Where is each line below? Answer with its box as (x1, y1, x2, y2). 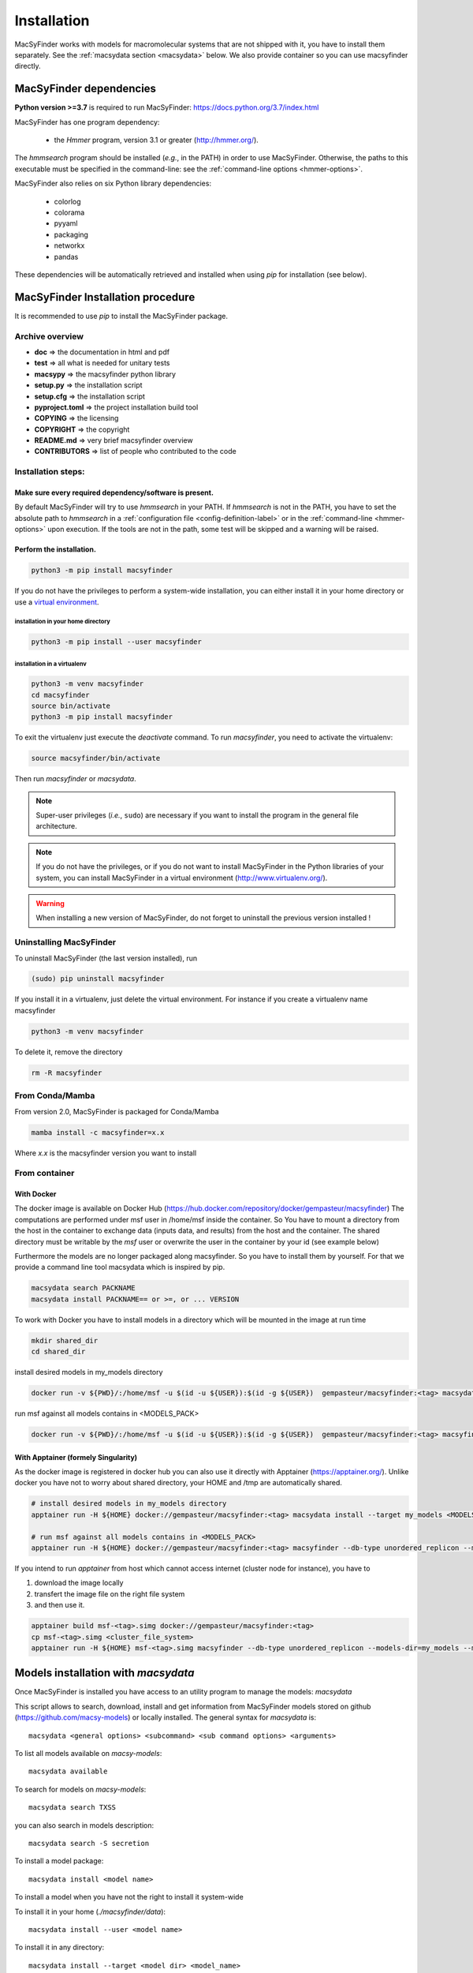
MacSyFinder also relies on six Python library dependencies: (14, 178, 212, 189)
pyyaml (54, 219, 78, 228)
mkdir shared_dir (31, 1336, 99, 1345)
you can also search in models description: (14, 1820, 155, 1830)
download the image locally (34, 1578, 124, 1588)
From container (14, 1168, 75, 1179)
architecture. (35, 822, 78, 831)
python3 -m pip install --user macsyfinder (31, 637, 203, 646)
